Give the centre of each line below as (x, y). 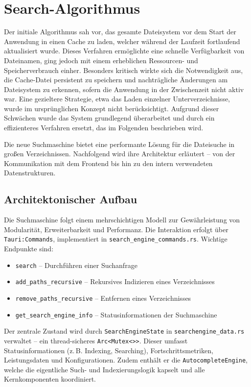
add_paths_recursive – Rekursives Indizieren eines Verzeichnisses (115, 281)
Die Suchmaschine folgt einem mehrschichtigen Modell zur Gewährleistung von (122, 220)
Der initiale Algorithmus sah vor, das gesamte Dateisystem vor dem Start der (120, 32)
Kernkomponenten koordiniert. (50, 379)
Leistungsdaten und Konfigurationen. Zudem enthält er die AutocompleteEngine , (126, 360)
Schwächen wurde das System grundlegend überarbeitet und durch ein (109, 118)
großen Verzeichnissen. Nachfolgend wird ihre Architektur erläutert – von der (120, 154)
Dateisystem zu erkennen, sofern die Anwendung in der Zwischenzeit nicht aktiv (124, 89)
